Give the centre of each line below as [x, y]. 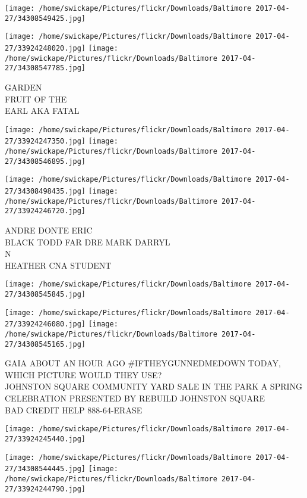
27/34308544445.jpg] [45, 469]
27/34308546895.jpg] [45, 161]
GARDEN [23, 87]
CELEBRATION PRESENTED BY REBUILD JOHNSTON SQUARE [135, 398]
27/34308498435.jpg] [45, 191]
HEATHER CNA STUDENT [58, 265]
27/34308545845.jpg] [45, 294]
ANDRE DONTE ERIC [49, 230]
